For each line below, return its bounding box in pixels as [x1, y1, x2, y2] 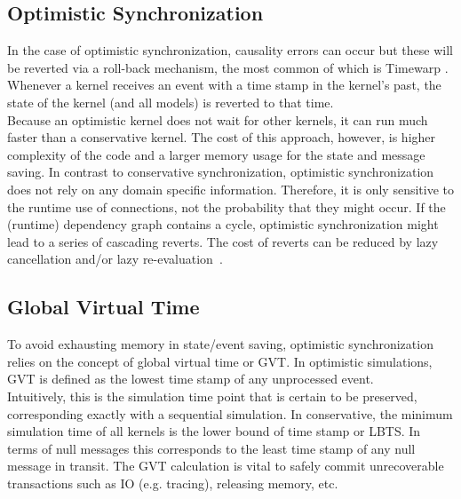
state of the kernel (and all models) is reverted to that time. [7, 92, 334, 111]
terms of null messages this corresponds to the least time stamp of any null [7, 439, 416, 457]
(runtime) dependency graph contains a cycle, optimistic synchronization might [7, 215, 439, 234]
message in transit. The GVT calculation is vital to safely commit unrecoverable [7, 456, 444, 475]
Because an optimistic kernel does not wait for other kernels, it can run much [7, 110, 428, 129]
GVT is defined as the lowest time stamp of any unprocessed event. [7, 369, 374, 388]
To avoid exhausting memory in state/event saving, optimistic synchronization [7, 335, 433, 353]
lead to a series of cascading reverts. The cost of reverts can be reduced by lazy [7, 232, 439, 250]
